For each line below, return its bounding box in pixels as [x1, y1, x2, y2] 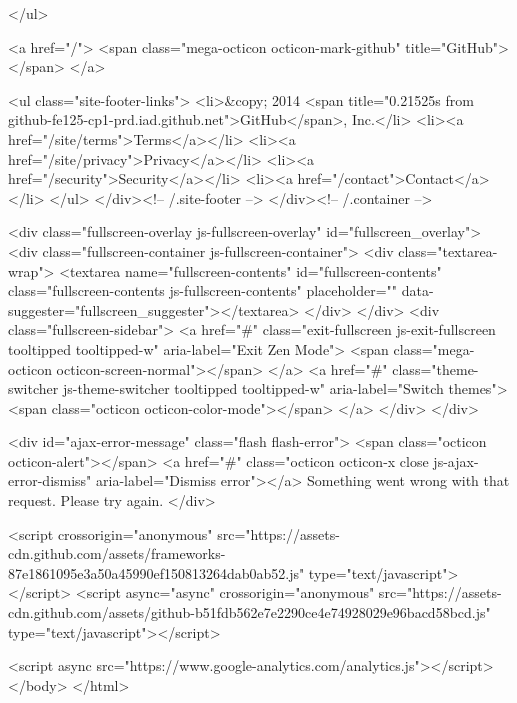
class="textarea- [398, 240, 498, 261]
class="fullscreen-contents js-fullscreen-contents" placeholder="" [8, 280, 398, 301]
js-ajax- [433, 450, 479, 471]
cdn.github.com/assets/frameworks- [8, 543, 226, 564]
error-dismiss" [8, 470, 92, 491]
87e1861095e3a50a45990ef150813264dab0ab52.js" [8, 562, 305, 583]
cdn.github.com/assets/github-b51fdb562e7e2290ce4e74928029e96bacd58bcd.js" [8, 602, 491, 623]
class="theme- [392, 358, 479, 379]
